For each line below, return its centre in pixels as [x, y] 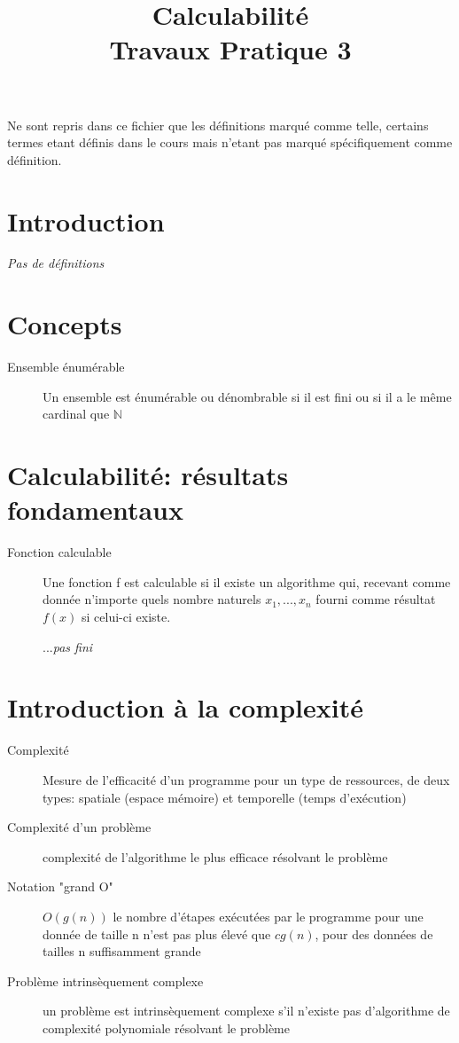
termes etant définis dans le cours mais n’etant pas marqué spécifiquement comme [230, 142]
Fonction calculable [59, 552]
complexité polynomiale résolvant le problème [166, 1027]
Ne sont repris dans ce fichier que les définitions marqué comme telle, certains [218, 125]
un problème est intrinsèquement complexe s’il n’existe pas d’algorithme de [246, 1011]
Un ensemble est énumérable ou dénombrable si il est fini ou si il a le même [247, 396]
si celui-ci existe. [126, 617]
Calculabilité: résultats [148, 475]
